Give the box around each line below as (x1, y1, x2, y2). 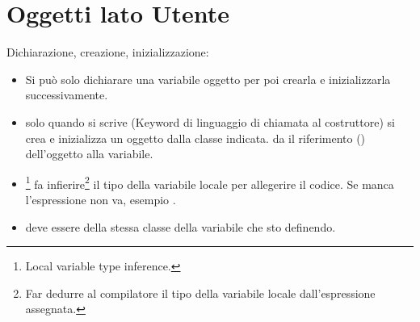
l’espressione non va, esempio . (25, 190, 176, 207)
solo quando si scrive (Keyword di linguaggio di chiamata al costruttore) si (25, 113, 395, 130)
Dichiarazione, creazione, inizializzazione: (6, 44, 209, 61)
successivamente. (25, 86, 108, 103)
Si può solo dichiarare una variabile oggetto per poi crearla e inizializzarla (25, 70, 391, 87)
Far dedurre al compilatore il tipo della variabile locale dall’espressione (25, 284, 376, 301)
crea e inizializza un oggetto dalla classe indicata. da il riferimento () (25, 129, 366, 146)
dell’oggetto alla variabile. (25, 145, 153, 162)
